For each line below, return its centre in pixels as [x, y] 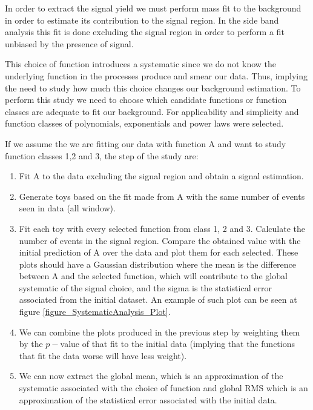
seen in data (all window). [67, 208]
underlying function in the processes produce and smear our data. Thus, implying [156, 75]
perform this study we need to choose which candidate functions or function [146, 100]
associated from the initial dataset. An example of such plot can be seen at [158, 299]
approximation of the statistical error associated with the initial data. [148, 399]
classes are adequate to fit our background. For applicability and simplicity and [152, 111]
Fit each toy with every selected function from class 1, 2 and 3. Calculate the [162, 228]
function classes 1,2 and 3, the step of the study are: [102, 155]
